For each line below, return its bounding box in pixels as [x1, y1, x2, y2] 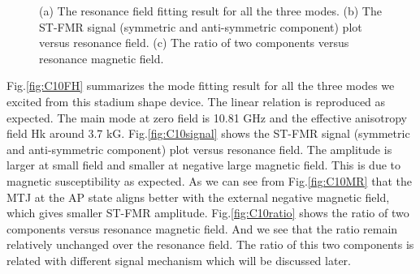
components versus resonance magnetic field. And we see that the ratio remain [6, 220, 398, 237]
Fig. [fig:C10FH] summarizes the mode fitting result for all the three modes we [6, 77, 395, 94]
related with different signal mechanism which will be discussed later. [6, 251, 351, 268]
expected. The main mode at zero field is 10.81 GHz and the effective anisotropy [6, 109, 407, 126]
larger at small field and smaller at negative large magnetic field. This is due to [6, 156, 401, 173]
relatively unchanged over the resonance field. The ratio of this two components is [6, 236, 414, 253]
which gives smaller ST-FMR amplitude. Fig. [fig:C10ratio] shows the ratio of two [6, 204, 409, 221]
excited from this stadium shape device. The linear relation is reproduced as [6, 92, 386, 109]
